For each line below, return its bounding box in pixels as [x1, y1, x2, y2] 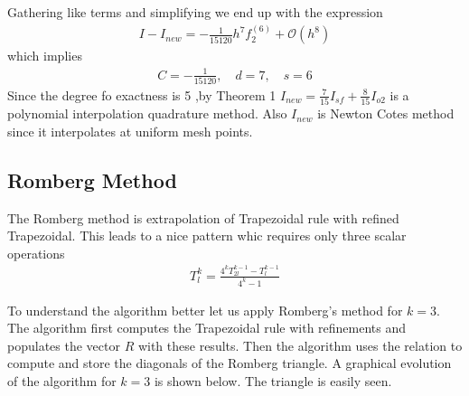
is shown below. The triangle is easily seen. [154, 371, 392, 390]
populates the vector [7, 335, 120, 354]
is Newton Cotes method [317, 104, 455, 123]
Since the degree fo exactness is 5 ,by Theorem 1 [7, 85, 277, 104]
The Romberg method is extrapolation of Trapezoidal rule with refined [7, 208, 399, 227]
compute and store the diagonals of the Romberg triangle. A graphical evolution [7, 354, 452, 372]
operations [7, 243, 65, 262]
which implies [7, 46, 82, 65]
